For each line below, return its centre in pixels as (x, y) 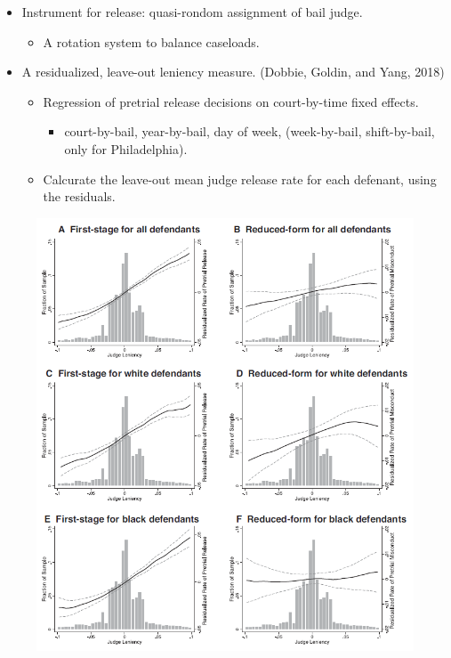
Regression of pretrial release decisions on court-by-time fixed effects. (231, 101)
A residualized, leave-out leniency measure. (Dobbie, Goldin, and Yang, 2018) (233, 72)
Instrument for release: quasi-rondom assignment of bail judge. (192, 12)
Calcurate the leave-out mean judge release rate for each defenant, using (240, 179)
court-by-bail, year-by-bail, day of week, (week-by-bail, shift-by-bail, (250, 131)
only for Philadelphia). (126, 148)
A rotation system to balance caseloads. (151, 41)
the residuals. (79, 196)
